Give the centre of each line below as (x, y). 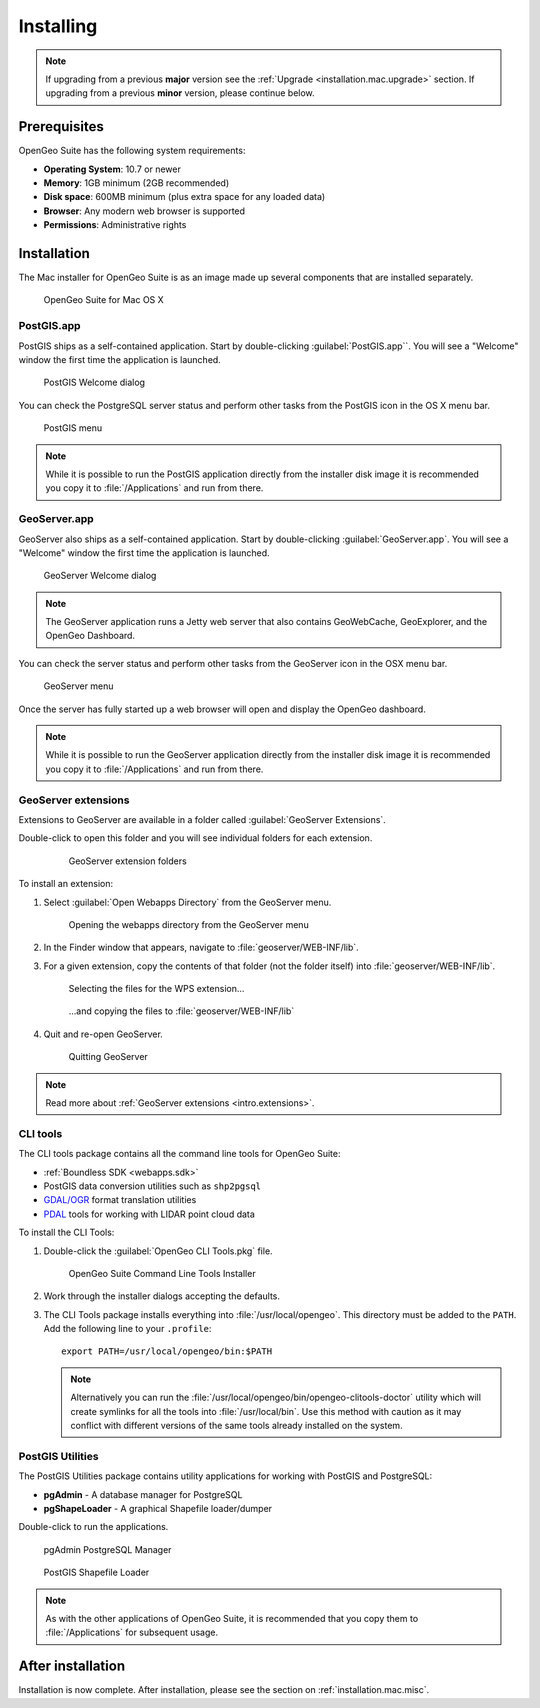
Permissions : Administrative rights (115, 225)
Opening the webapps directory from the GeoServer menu (188, 924)
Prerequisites (61, 126)
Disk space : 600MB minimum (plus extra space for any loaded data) (184, 197)
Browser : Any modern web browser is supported (144, 211)
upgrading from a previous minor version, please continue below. (180, 93)
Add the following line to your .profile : (127, 1329)
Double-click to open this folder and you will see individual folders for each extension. (195, 838)
